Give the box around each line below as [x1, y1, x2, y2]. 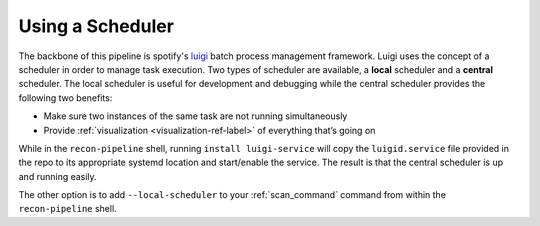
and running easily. [18, 170, 97, 182]
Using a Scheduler [18, 15, 175, 37]
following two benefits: [18, 91, 113, 104]
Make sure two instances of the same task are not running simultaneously [43, 110, 348, 122]
